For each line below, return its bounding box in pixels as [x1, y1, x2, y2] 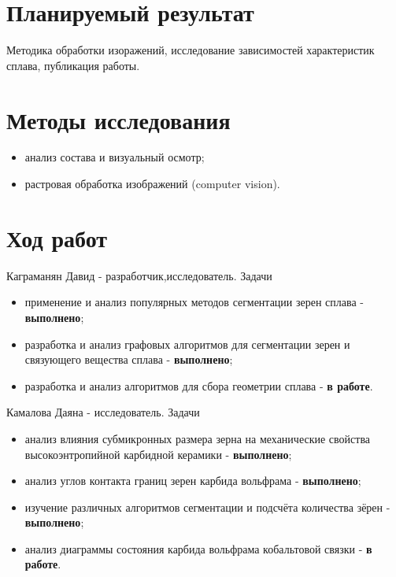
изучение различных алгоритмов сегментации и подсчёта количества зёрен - [24, 498, 390, 515]
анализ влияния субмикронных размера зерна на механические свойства [24, 430, 371, 446]
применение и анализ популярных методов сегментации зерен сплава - [24, 294, 364, 310]
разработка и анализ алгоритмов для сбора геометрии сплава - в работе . [24, 377, 373, 394]
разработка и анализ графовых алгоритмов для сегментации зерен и [24, 335, 350, 352]
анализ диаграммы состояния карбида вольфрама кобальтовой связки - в [24, 540, 372, 557]
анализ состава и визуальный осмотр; [24, 149, 205, 165]
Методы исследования [6, 103, 231, 135]
